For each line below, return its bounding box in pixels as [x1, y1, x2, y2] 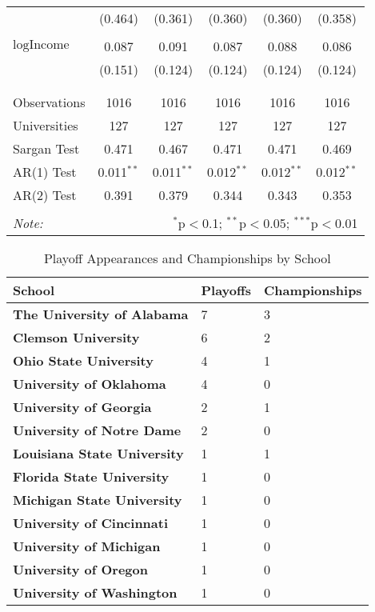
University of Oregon [13, 560, 148, 578]
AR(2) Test [13, 186, 77, 204]
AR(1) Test [13, 162, 77, 181]
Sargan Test [13, 139, 80, 158]
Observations [13, 93, 86, 111]
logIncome [13, 38, 70, 51]
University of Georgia [13, 398, 152, 416]
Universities [13, 116, 78, 134]
